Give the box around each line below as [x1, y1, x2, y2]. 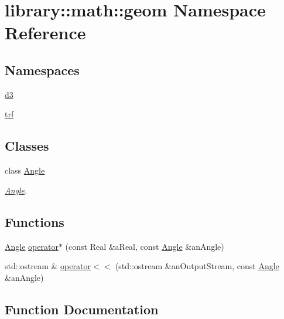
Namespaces [5, 60, 80, 79]
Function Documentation [5, 300, 159, 318]
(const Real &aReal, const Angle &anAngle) [65, 240, 224, 252]
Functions [5, 212, 64, 230]
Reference [5, 21, 86, 45]
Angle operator [5, 240, 59, 252]
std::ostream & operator [5, 260, 91, 272]
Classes [5, 137, 49, 155]
